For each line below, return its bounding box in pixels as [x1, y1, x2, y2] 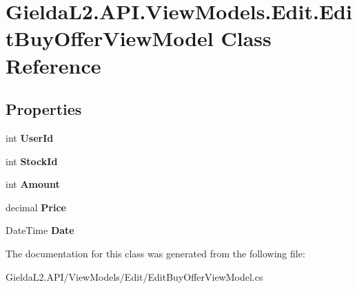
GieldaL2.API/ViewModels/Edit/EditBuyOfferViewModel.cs [6, 269, 263, 283]
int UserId [6, 130, 54, 144]
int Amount [6, 177, 60, 191]
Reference [6, 51, 101, 79]
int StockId [6, 153, 58, 168]
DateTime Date [6, 223, 74, 237]
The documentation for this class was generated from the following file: [6, 246, 305, 260]
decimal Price [6, 200, 66, 214]
